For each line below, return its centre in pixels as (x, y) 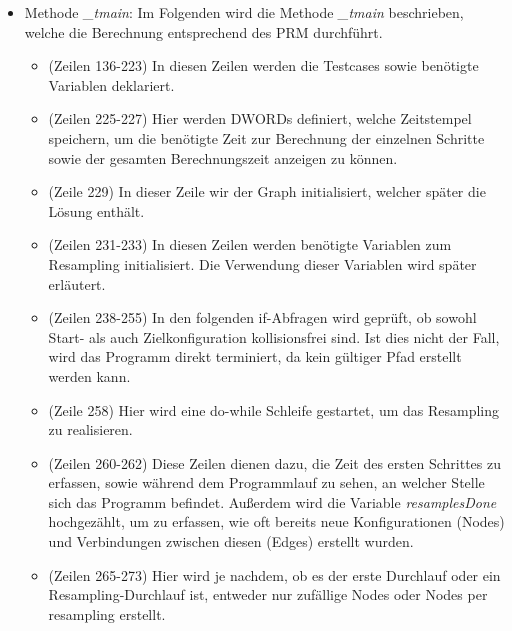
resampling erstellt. (107, 613)
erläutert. (77, 283)
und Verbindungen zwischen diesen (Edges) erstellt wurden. (231, 541)
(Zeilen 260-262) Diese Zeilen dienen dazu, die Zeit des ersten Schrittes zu (275, 462)
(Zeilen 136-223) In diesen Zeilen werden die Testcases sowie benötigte (263, 65)
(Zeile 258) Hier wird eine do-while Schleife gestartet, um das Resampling (274, 409)
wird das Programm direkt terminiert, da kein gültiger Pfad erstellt (255, 356)
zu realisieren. (90, 429)
